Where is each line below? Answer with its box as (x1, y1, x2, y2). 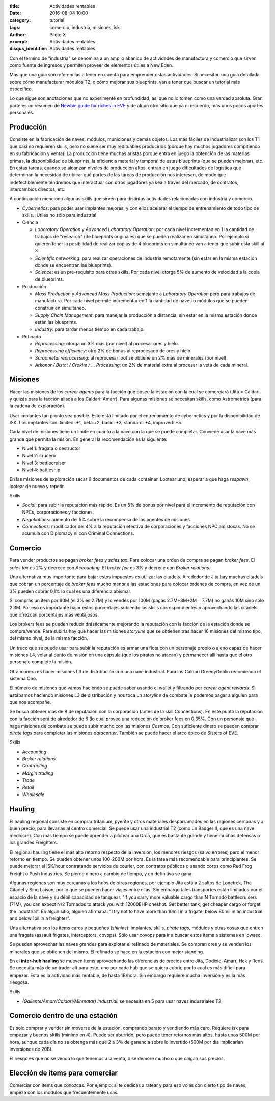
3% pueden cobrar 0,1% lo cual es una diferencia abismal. (9, 588, 131, 594)
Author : (9, 31, 26, 38)
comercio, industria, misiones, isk (49, 24, 120, 31)
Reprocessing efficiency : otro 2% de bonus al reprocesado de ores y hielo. (35, 347, 192, 354)
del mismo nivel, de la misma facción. (9, 635, 89, 642)
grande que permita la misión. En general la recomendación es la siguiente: (9, 436, 168, 442)
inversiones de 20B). (9, 1046, 53, 1053)
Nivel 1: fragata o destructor (22, 445, 81, 451)
